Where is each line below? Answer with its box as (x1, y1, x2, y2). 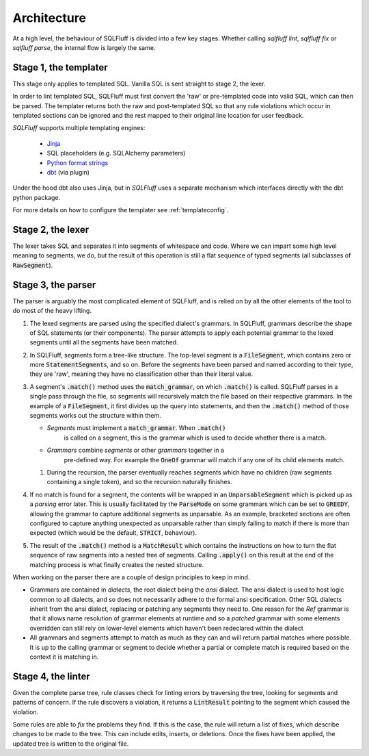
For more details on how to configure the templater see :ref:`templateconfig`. (12, 206, 229, 214)
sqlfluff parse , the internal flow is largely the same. (12, 43, 156, 51)
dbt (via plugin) (46, 168, 90, 176)
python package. (12, 193, 61, 201)
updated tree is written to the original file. (12, 740, 129, 748)
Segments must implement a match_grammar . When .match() (46, 424, 226, 432)
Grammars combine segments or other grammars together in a (46, 446, 225, 455)
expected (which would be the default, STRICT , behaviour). (29, 529, 197, 537)
